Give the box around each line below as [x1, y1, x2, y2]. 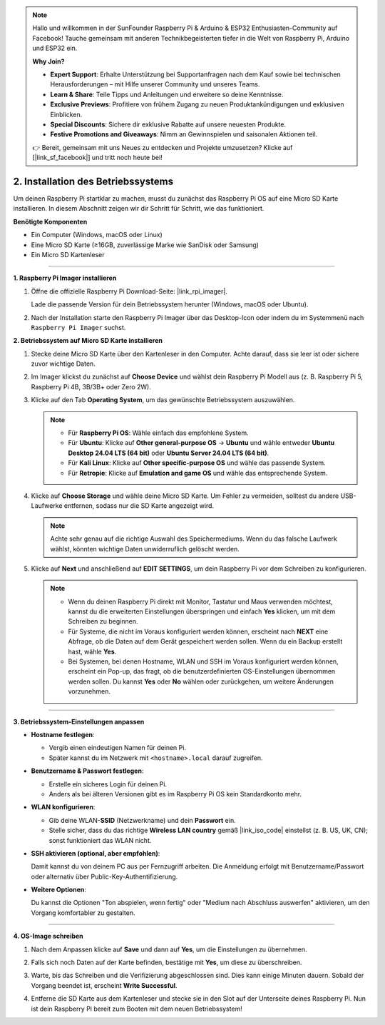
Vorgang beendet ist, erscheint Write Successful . [31, 981, 178, 989]
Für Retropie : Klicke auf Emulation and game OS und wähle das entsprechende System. [68, 469, 328, 477]
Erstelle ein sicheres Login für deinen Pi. [48, 779, 168, 789]
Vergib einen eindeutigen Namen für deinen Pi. [48, 744, 187, 752]
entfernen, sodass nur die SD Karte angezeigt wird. [63, 501, 214, 510]
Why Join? [32, 57, 65, 66]
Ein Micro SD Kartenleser [31, 250, 105, 259]
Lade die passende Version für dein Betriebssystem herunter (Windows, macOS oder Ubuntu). [31, 300, 309, 309]
